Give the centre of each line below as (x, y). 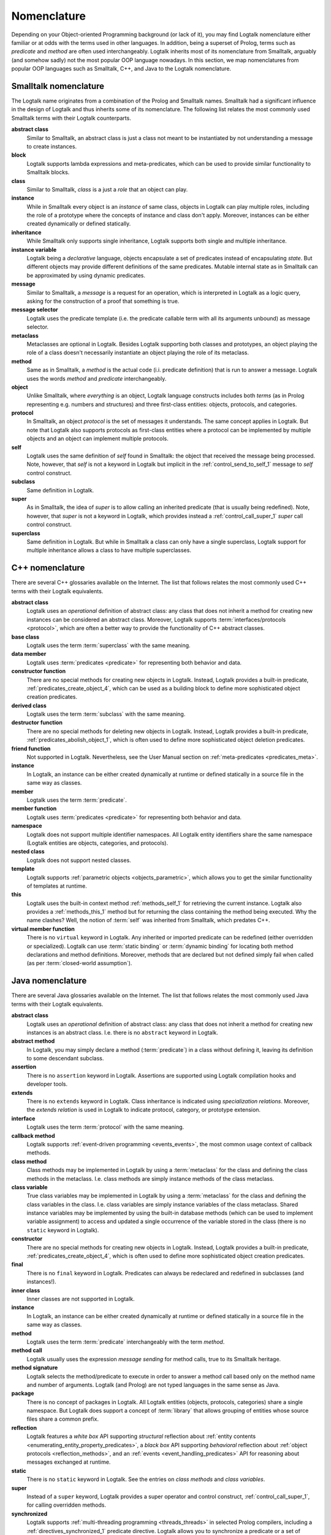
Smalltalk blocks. (48, 173)
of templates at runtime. (57, 886)
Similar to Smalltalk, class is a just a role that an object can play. (107, 189)
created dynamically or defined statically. (79, 223)
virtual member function (43, 929)
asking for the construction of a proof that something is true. (103, 301)
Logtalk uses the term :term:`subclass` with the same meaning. (106, 714)
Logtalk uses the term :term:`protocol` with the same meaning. (105, 1127)
